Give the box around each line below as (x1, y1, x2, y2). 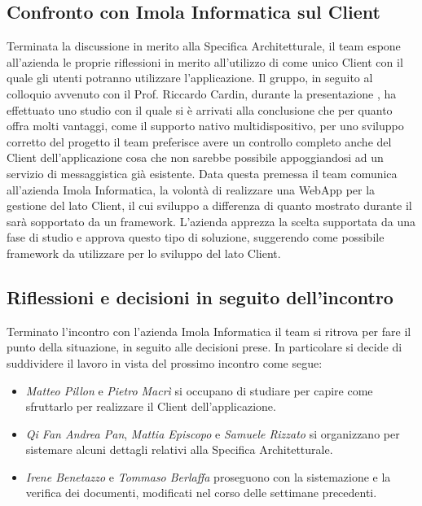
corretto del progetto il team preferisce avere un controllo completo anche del (7, 133, 392, 150)
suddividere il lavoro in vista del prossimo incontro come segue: (7, 354, 323, 371)
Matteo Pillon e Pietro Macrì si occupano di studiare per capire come (25, 382, 373, 399)
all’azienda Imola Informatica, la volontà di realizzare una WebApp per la (7, 181, 376, 198)
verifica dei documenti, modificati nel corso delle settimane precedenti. (25, 484, 377, 501)
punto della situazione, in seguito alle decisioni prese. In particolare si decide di (7, 338, 402, 356)
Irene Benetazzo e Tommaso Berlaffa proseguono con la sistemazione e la (25, 468, 391, 485)
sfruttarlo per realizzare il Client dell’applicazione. (25, 398, 276, 415)
